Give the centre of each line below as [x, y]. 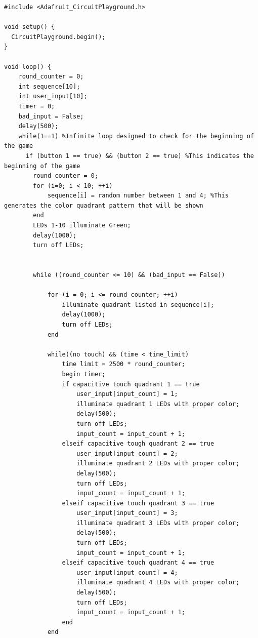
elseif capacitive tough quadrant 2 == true [138, 444]
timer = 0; [37, 106]
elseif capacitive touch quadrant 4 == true [138, 563]
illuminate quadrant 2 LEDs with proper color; [158, 464]
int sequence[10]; [49, 86]
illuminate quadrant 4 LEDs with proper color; [158, 583]
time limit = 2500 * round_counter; [123, 364]
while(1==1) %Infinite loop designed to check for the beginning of [136, 136]
